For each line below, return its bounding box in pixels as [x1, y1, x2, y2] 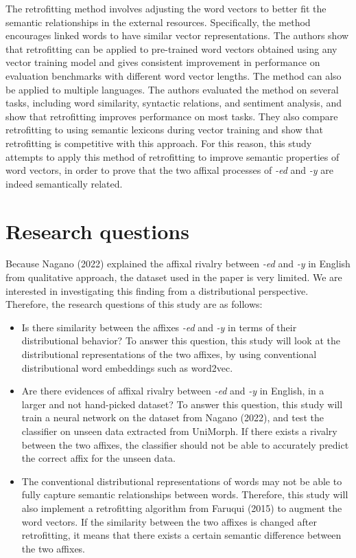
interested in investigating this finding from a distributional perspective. [5, 283, 309, 298]
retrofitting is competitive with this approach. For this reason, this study [5, 135, 312, 150]
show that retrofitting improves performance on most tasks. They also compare [5, 109, 338, 123]
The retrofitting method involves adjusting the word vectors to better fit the [5, 1, 327, 15]
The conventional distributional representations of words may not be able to [21, 473, 342, 488]
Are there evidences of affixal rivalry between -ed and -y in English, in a [21, 383, 324, 398]
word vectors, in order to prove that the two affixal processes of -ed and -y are [5, 163, 333, 177]
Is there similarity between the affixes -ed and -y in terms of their [21, 320, 297, 334]
